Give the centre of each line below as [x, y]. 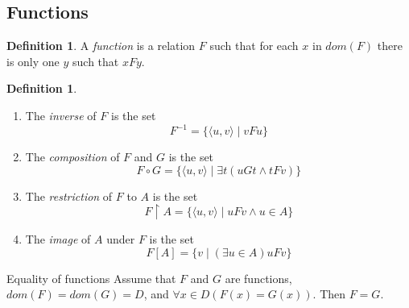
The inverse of [61, 115]
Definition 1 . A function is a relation [101, 46]
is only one [33, 61]
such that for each [254, 46]
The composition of [72, 157]
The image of [58, 239]
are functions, [258, 278]
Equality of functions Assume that [91, 278]
